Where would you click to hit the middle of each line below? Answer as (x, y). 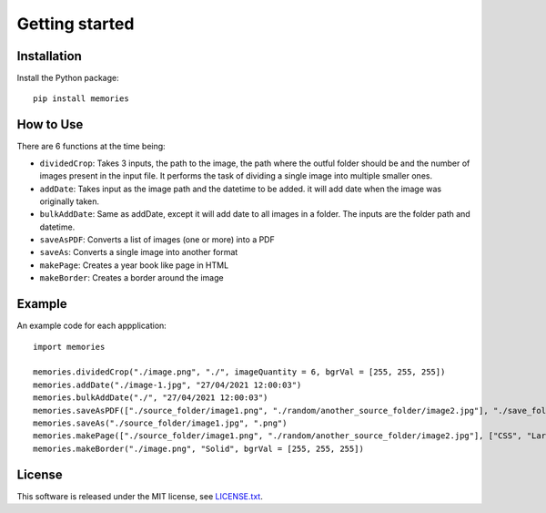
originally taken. (70, 201)
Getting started (76, 24)
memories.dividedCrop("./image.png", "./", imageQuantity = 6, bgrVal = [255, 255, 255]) (239, 372)
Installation (49, 56)
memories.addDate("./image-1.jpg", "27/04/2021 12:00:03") (167, 385)
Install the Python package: (68, 78)
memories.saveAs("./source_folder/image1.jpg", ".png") (160, 423)
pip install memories (81, 99)
